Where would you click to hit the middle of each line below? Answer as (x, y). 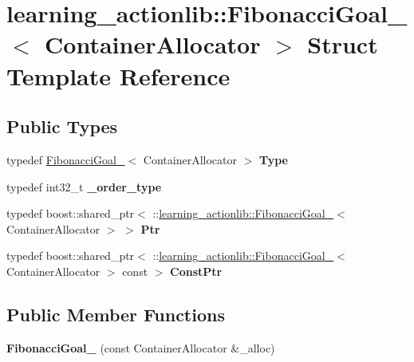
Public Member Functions (116, 314)
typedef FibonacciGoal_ (66, 159)
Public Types (62, 126)
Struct (343, 44)
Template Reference (118, 75)
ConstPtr (196, 271)
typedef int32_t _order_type (84, 186)
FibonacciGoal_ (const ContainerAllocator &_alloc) (141, 347)
